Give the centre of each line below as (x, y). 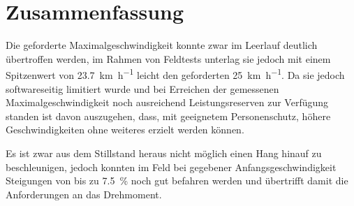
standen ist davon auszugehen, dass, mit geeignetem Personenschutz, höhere (168, 116)
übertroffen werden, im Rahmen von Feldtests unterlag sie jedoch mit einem (168, 58)
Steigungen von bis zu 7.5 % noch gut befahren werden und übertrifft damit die (177, 181)
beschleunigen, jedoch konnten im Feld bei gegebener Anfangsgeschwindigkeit (171, 167)
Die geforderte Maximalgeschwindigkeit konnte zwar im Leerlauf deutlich (162, 45)
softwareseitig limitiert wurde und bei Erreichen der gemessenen (142, 88)
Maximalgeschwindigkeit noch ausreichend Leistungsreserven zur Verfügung (167, 102)
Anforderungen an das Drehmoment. (84, 194)
